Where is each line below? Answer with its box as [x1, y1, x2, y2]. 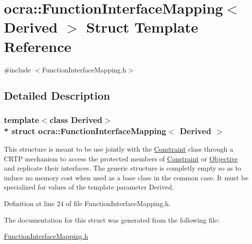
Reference [4, 36, 72, 56]
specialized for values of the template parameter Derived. [4, 182, 174, 192]
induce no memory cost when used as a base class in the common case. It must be [4, 172, 249, 182]
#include [4, 64, 31, 74]
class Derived [49, 113, 103, 125]
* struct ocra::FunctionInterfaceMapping [4, 124, 166, 137]
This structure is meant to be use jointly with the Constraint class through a [4, 144, 234, 154]
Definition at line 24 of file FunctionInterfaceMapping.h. [4, 198, 171, 208]
